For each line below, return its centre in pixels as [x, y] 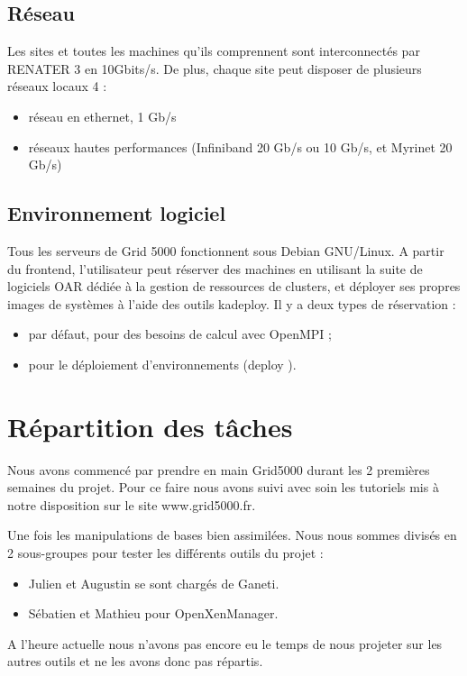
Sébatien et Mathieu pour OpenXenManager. [153, 613]
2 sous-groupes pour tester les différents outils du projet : [165, 553]
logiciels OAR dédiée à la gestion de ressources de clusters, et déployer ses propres [234, 286]
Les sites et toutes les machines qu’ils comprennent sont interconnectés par [214, 51]
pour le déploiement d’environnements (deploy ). [162, 364]
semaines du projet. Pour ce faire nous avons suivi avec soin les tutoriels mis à [223, 487]
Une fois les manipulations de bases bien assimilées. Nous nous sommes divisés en [232, 535]
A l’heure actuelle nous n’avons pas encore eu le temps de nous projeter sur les [225, 643]
